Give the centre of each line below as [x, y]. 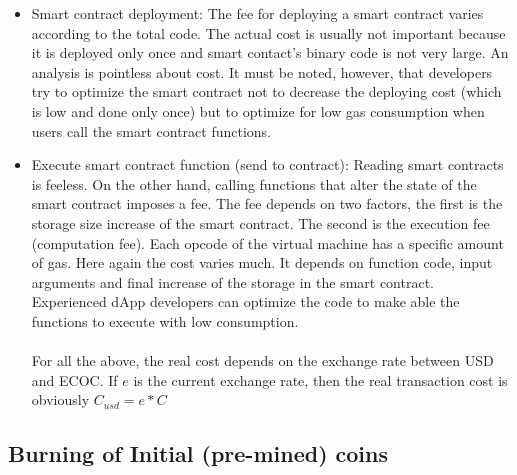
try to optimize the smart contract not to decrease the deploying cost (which [266, 91]
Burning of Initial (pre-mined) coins [198, 453]
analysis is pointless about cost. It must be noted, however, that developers [262, 71]
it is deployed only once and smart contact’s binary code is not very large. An [270, 52]
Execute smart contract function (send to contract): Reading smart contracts [267, 164]
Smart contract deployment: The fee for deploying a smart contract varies [257, 13]
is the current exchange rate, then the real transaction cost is [320, 379]
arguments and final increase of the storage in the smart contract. [233, 281]
